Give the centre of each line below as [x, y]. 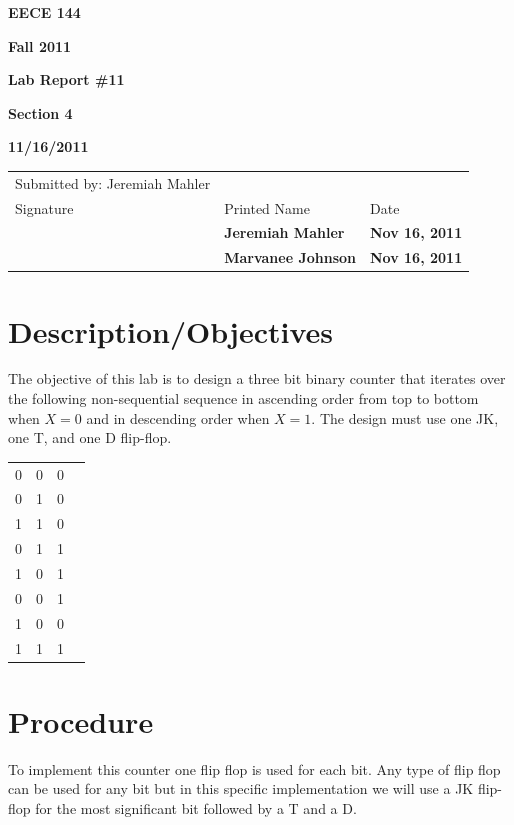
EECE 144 [44, 12]
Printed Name [267, 207]
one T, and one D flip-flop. [90, 437]
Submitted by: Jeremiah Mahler [113, 182]
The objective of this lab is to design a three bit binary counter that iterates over [257, 378]
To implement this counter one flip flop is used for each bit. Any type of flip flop [254, 768]
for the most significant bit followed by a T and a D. [196, 807]
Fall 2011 [40, 45]
